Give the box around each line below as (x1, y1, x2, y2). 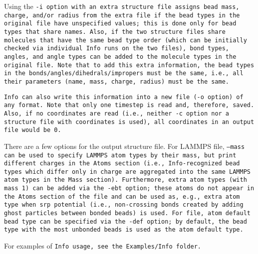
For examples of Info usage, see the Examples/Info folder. (4, 241, 201, 251)
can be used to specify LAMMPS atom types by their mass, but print (4, 151, 237, 159)
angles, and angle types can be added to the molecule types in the (4, 53, 237, 60)
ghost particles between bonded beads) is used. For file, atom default (4, 210, 251, 217)
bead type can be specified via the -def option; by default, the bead (4, 218, 247, 225)
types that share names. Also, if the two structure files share (4, 28, 226, 35)
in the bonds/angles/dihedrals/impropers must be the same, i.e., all (4, 70, 244, 77)
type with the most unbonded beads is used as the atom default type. (4, 226, 244, 234)
